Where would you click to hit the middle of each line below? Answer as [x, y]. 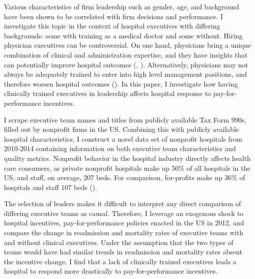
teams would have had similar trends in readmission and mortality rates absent [123, 252]
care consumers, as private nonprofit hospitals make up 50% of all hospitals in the [127, 168]
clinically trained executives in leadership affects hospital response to [108, 93]
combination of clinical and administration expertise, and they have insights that [126, 54]
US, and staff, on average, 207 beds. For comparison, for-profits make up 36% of [125, 177]
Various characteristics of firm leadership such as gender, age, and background [122, 6]
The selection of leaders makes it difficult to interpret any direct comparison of [123, 203]
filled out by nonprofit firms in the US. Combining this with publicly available [122, 129]
